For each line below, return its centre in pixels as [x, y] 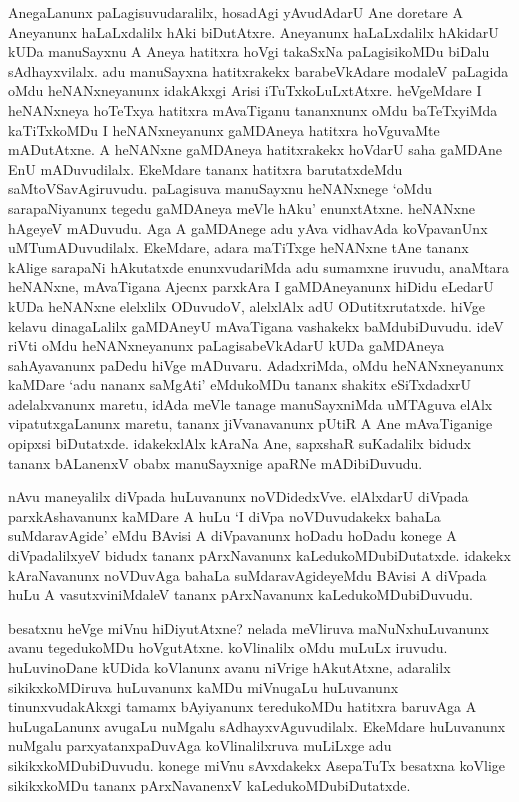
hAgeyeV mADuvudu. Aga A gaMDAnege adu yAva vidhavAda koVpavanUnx [248, 227]
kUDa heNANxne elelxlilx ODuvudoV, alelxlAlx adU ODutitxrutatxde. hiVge [247, 305]
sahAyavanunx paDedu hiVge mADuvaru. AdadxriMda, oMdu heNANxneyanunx [256, 364]
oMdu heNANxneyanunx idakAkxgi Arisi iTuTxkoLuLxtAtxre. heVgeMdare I [245, 90]
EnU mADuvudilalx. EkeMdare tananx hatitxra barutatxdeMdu [205, 168]
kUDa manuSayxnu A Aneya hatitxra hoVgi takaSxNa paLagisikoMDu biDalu [249, 51]
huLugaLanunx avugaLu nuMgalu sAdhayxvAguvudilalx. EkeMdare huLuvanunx [257, 725]
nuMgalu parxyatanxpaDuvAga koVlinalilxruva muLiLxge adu [200, 745]
